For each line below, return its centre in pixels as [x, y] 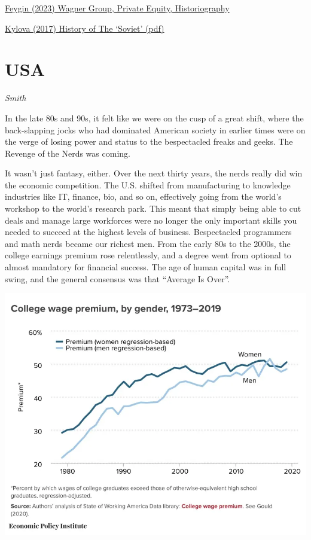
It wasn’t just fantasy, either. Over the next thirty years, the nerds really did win [154, 173]
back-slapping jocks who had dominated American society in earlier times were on [155, 129]
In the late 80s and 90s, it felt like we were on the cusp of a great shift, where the [154, 118]
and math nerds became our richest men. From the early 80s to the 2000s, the [148, 243]
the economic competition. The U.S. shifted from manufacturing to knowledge [148, 184]
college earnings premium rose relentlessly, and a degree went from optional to [148, 255]
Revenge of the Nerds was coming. [68, 153]
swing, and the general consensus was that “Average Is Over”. [118, 278]
